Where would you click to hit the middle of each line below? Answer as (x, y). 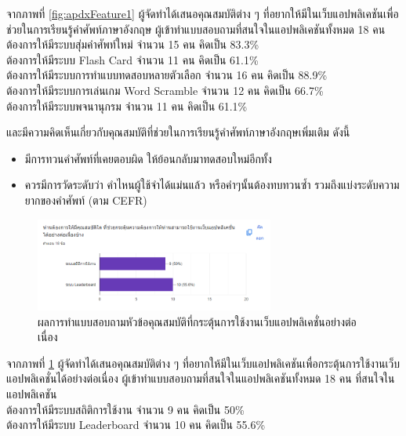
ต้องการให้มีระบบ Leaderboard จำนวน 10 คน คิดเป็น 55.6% (136, 425)
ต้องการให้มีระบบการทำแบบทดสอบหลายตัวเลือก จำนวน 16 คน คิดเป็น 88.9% (167, 75)
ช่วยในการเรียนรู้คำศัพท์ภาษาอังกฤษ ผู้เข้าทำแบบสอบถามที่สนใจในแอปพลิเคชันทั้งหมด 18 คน (196, 29)
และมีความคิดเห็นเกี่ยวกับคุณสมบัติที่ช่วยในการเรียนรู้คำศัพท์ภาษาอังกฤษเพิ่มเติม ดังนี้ (178, 132)
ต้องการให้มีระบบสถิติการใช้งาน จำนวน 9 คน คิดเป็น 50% (125, 409)
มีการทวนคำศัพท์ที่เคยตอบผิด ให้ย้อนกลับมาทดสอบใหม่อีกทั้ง (148, 158)
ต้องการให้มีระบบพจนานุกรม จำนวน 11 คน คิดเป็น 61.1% (127, 105)
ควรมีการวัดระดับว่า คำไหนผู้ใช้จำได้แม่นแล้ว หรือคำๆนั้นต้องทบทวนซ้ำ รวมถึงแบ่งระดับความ (212, 185)
